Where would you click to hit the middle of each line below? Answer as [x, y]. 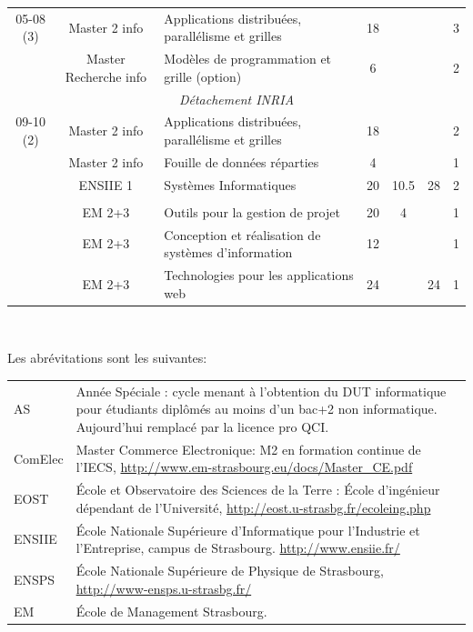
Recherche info [106, 76]
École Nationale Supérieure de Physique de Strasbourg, [230, 571]
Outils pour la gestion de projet [252, 211]
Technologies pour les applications [259, 275]
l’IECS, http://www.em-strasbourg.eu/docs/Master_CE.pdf [244, 467]
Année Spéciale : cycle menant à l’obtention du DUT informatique [261, 391]
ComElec [39, 458]
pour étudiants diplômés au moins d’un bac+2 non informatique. [257, 409]
